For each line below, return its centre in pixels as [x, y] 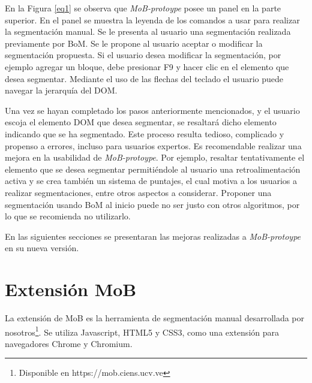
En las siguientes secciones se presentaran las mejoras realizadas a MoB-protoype [153, 236]
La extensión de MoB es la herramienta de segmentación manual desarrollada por [155, 318]
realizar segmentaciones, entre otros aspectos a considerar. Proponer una [138, 192]
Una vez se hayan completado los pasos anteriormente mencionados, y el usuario [152, 110]
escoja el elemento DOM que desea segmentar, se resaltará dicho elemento [141, 122]
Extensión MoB [71, 289]
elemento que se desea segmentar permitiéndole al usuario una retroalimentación [153, 169]
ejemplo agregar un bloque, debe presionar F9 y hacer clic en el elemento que [147, 66]
